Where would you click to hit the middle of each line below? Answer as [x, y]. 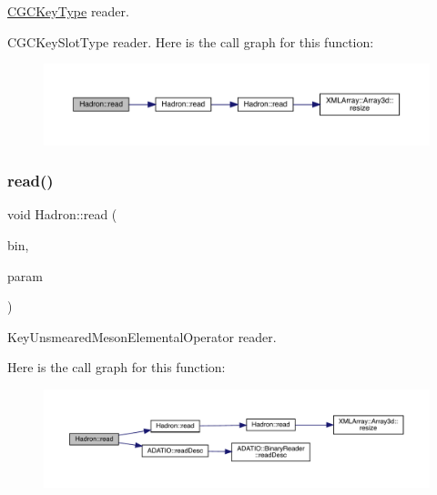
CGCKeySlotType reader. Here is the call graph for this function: [191, 41]
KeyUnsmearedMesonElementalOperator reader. [142, 336]
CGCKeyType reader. [68, 11]
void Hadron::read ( [62, 214]
